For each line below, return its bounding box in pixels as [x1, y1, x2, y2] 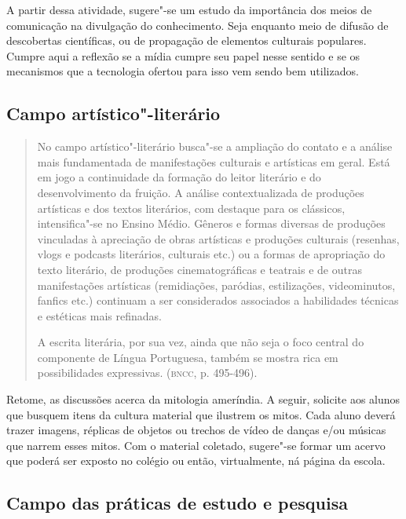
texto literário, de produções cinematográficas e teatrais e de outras [37, 261, 362, 277]
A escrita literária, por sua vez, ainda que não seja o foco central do [37, 334, 364, 350]
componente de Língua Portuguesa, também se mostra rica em [37, 349, 338, 365]
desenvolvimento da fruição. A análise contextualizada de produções [37, 184, 364, 200]
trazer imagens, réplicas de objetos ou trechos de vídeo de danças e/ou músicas [6, 422, 386, 438]
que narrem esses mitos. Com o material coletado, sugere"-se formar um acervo [6, 437, 386, 453]
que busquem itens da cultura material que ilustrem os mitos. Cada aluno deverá [6, 406, 396, 422]
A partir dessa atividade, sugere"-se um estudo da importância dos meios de [6, 2, 372, 17]
